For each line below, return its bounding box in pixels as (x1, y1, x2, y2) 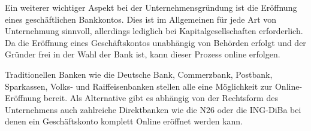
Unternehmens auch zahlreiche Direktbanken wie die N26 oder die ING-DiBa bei (5, 103, 301, 115)
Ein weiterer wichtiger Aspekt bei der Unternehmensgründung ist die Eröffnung (5, 1, 297, 13)
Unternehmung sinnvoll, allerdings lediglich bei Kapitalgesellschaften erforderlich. (5, 25, 303, 37)
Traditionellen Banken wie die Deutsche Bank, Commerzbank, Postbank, (5, 68, 273, 80)
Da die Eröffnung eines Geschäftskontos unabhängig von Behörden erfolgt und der (5, 36, 306, 48)
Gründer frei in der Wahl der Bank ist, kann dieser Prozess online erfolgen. (5, 48, 280, 60)
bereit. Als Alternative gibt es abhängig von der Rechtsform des (43, 92, 278, 104)
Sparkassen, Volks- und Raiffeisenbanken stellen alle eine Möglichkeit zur (5, 80, 273, 92)
